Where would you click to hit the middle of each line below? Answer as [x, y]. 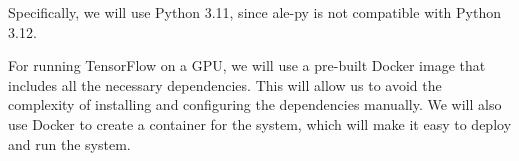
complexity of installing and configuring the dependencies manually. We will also [255, 104]
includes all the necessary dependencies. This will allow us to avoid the [225, 84]
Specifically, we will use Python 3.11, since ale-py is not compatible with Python [254, 12]
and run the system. [69, 143]
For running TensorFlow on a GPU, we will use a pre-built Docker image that [247, 65]
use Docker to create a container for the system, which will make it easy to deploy [260, 123]
